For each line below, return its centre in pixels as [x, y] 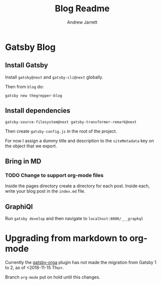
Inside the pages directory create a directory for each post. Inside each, [78, 186]
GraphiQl [19, 207]
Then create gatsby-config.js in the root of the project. [61, 131]
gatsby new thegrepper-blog [34, 96]
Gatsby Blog [30, 47]
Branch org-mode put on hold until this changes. [53, 277]
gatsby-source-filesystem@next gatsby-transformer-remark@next [71, 122]
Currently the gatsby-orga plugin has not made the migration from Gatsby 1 [81, 262]
